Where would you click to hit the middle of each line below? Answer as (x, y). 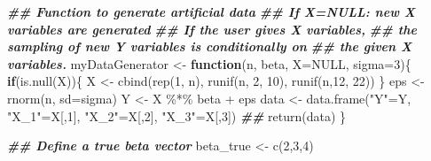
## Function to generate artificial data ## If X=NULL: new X (211, 11)
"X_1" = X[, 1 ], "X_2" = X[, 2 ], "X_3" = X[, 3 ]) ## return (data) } (177, 115)
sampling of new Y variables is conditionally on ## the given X (210, 46)
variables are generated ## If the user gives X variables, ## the (212, 29)
